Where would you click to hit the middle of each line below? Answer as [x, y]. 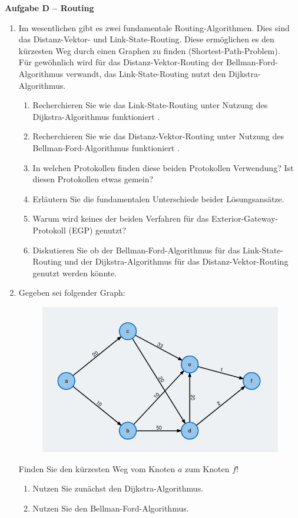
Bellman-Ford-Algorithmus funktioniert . [106, 147]
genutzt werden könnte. [75, 273]
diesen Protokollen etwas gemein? [93, 179]
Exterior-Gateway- [245, 218]
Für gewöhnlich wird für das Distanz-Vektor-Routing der [121, 62]
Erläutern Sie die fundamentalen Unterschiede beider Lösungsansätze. [158, 198]
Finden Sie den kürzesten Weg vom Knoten [97, 468]
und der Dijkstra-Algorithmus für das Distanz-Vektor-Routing [176, 261]
